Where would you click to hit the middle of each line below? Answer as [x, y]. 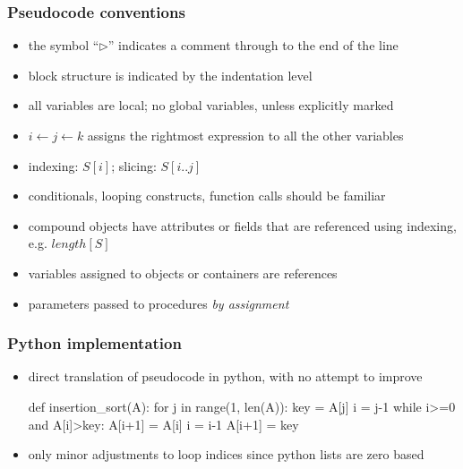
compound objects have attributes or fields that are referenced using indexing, [242, 225]
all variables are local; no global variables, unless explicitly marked [211, 105]
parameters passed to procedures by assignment [159, 303]
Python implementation [94, 343]
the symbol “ [64, 45]
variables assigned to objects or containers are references [183, 273]
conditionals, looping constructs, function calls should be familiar [207, 196]
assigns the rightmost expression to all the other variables [245, 135]
